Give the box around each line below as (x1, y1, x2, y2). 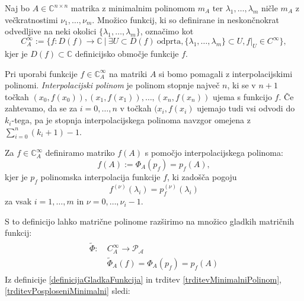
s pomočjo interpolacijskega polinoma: (145, 146, 283, 159)
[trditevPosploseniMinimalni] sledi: (5, 284, 130, 297)
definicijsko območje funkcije (75, 47, 179, 60)
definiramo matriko (45, 146, 115, 159)
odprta (156, 37, 181, 46)
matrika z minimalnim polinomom (71, 2, 196, 14)
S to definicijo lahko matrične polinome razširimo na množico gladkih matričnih (5, 214, 295, 227)
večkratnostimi (5, 13, 58, 25)
